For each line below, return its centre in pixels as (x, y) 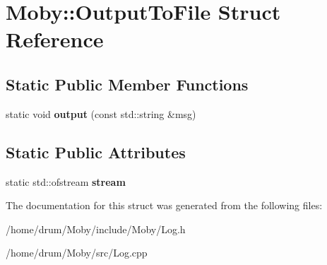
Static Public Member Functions (127, 84)
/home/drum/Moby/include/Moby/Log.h (96, 229)
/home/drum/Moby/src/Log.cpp (77, 253)
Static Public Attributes (96, 152)
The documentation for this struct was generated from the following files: (164, 205)
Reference (55, 39)
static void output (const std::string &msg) (101, 113)
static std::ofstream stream (66, 181)
